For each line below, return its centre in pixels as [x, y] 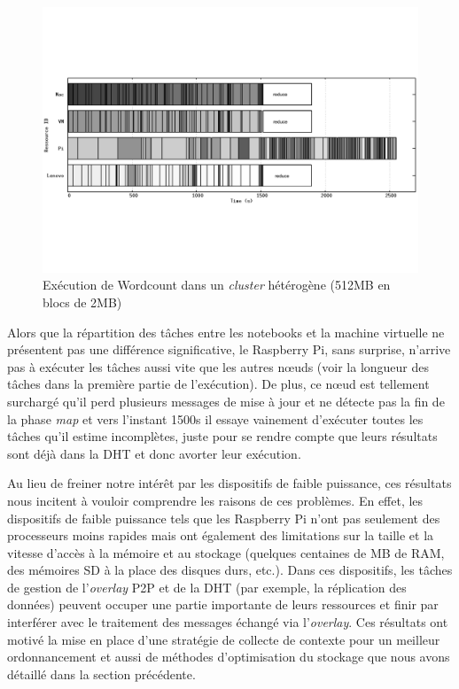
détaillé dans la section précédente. [101, 674]
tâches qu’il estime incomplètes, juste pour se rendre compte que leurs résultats [222, 436]
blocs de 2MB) [82, 302]
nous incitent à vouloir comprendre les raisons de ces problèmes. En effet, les [215, 500]
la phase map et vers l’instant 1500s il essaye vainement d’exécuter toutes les [215, 418]
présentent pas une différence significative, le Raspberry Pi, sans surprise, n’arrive [229, 349]
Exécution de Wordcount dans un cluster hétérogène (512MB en [217, 285]
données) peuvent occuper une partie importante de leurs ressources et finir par [223, 604]
